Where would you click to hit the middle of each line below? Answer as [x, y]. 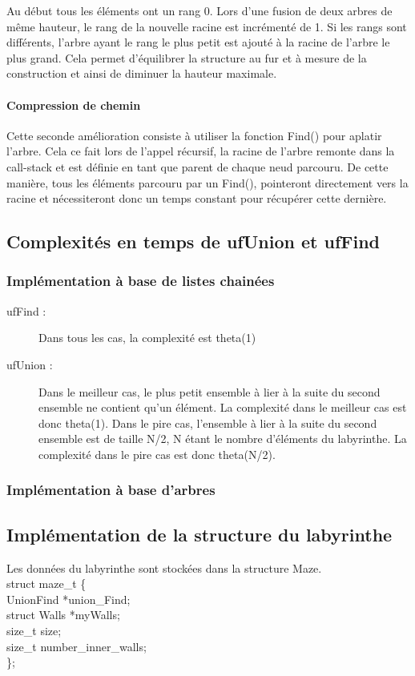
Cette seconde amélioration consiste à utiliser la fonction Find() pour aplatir [194, 135]
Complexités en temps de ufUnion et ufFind [193, 241]
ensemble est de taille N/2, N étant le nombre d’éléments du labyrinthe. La [223, 439]
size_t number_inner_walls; [77, 646]
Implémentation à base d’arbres [111, 490]
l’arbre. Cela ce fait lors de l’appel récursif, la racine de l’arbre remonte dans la [201, 151]
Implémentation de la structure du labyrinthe [199, 534]
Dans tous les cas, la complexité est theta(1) [147, 338]
